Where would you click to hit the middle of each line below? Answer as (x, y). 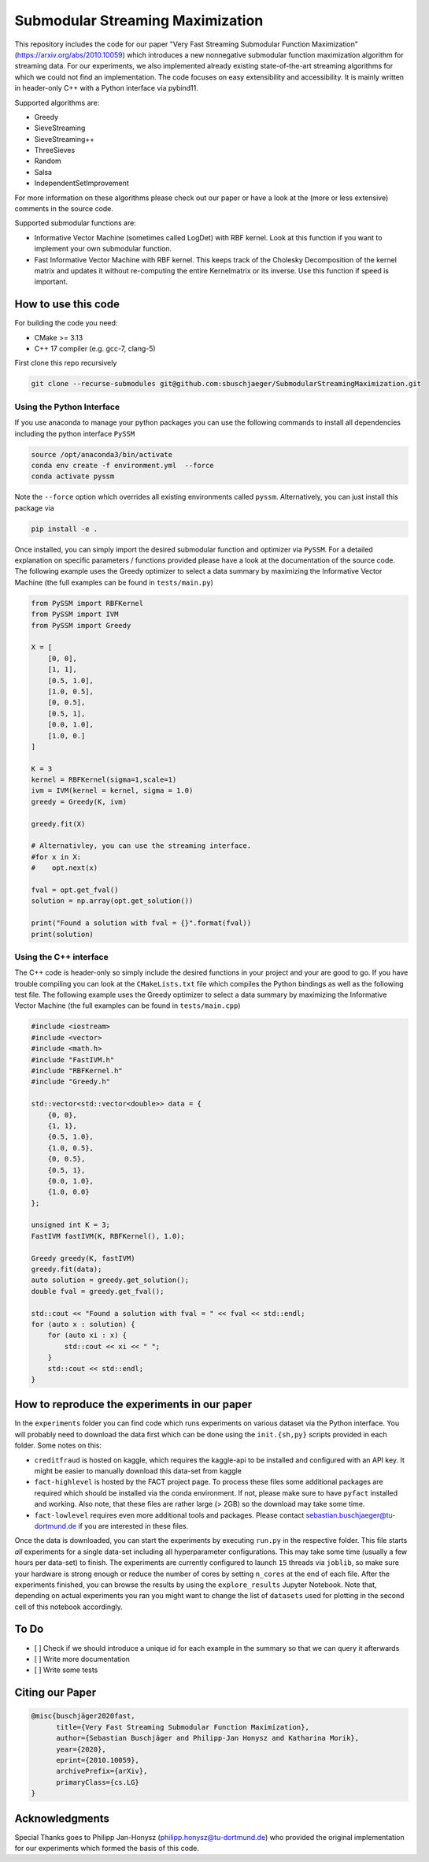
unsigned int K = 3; (70, 1225)
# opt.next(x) (65, 868)
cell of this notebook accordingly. (69, 1607)
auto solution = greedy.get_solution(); (110, 1280)
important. (51, 282)
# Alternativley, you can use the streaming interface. (141, 846)
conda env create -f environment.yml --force (122, 465)
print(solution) (63, 934)
